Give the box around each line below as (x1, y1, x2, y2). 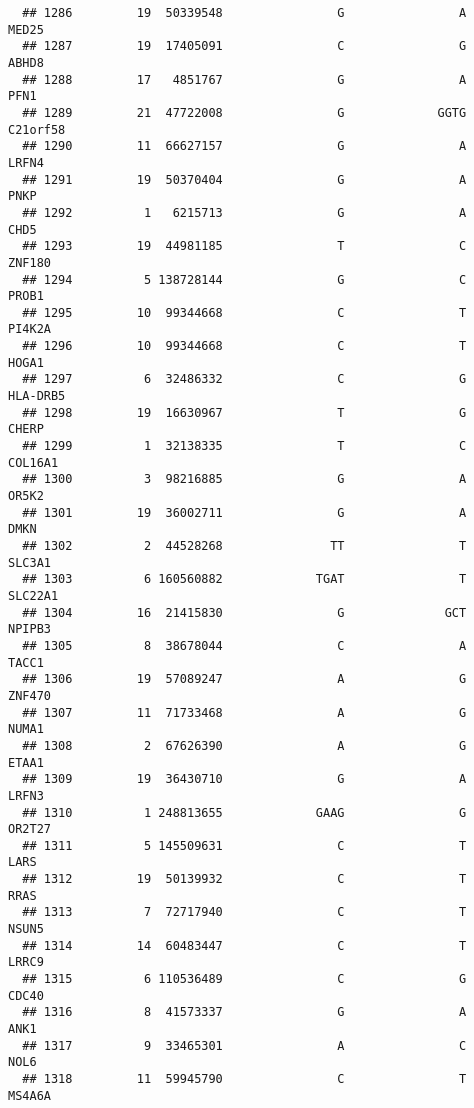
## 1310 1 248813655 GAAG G (22, 805, 467, 820)
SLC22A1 (8, 588, 59, 603)
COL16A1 (8, 455, 59, 470)
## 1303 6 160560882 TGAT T (22, 572, 467, 587)
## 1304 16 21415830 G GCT (22, 605, 467, 620)
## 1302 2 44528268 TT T (22, 539, 467, 553)
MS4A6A (8, 1088, 51, 1103)
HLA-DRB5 (8, 389, 66, 404)
